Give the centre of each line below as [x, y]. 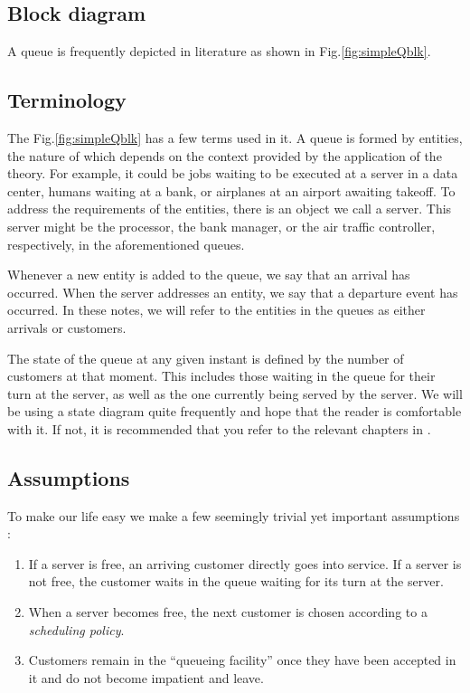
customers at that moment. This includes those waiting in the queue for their [221, 376]
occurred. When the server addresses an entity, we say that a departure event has [233, 292]
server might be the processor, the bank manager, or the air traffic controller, [221, 226]
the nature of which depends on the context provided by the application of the [225, 155]
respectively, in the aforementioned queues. [126, 244]
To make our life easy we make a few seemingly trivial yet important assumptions [234, 515]
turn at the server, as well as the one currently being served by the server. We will [235, 393]
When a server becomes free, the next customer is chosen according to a [228, 612]
